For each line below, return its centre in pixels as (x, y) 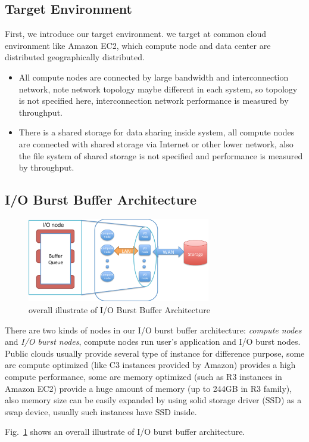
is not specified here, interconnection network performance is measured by (154, 101)
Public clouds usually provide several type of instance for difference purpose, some (155, 353)
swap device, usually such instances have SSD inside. (101, 411)
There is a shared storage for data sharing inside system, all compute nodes (157, 132)
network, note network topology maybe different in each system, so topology (158, 89)
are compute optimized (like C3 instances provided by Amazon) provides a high (150, 365)
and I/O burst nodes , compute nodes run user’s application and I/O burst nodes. (153, 341)
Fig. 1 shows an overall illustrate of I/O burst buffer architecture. (125, 432)
